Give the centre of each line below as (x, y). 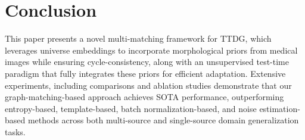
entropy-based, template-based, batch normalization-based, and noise (131, 108)
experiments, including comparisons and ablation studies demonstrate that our (148, 85)
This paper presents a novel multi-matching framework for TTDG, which (138, 38)
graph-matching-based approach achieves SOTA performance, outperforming (144, 97)
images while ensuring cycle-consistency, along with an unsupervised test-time (147, 62)
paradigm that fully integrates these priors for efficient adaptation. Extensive (145, 73)
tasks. (15, 131)
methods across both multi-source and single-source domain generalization (163, 120)
